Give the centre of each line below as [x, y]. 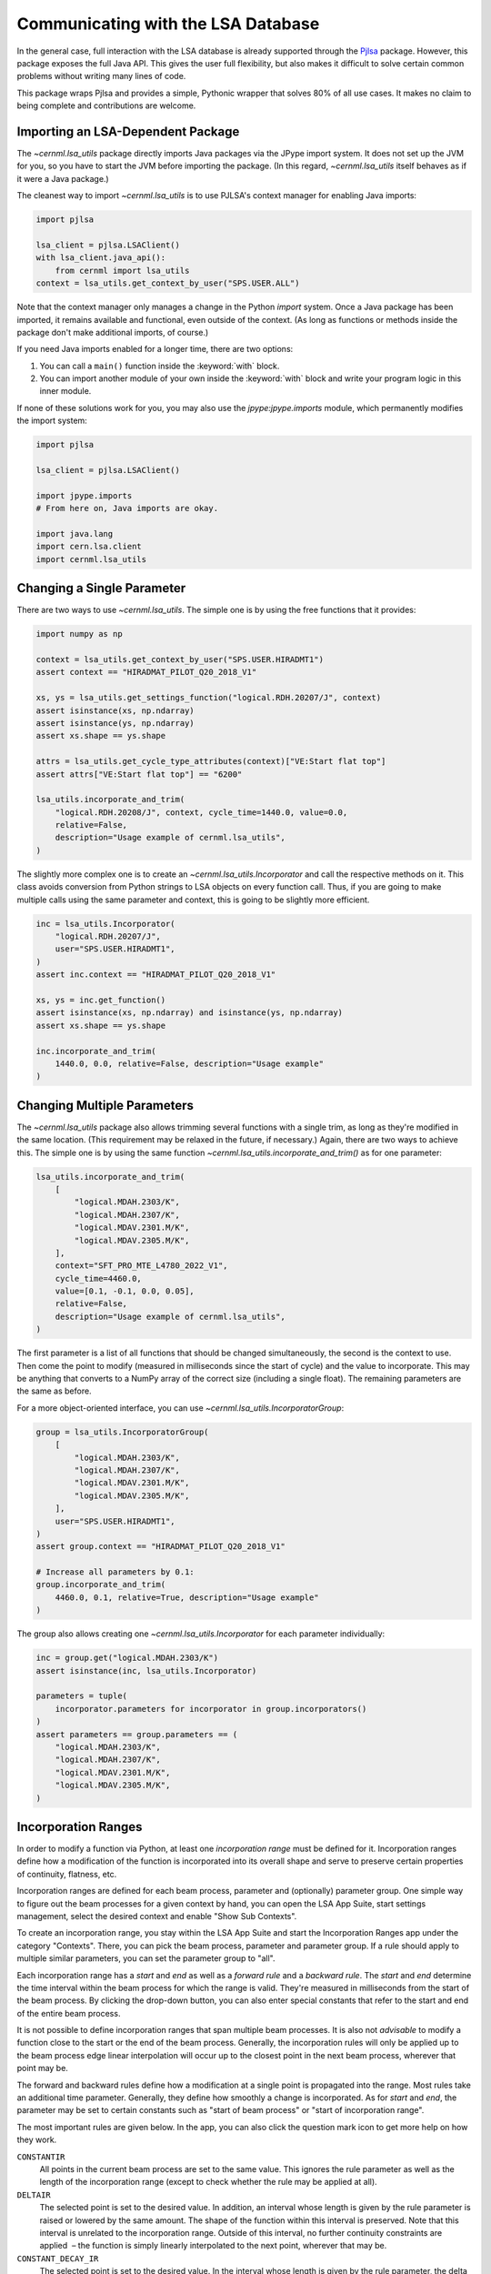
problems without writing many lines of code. [101, 76]
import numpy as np [79, 634]
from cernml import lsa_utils [122, 270]
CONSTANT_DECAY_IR [58, 2259]
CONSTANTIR [41, 2157]
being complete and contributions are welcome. [106, 106]
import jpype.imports [84, 495]
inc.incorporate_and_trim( [96, 1051]
